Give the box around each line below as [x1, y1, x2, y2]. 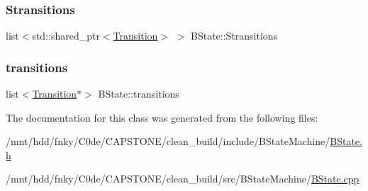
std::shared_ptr [32, 28, 100, 43]
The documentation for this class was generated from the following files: [6, 110, 318, 125]
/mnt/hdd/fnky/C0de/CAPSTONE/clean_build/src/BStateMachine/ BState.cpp [6, 171, 359, 186]
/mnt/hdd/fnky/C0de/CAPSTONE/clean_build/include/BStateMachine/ [6, 134, 330, 149]
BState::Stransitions [191, 28, 278, 43]
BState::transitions [98, 86, 179, 101]
